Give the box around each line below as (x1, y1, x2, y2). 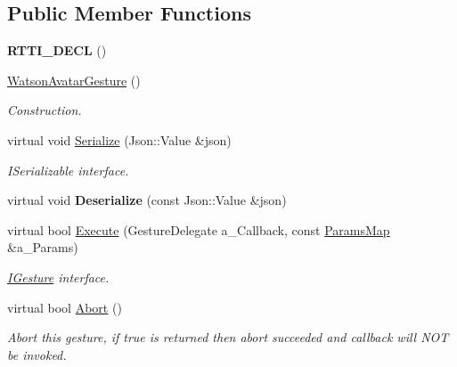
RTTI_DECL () (7, 41, 107, 60)
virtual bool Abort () (7, 298, 122, 316)
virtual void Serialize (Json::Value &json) (7, 130, 232, 149)
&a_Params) (7, 238, 78, 257)
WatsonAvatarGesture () (7, 70, 141, 89)
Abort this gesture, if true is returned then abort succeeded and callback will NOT (7, 328, 449, 347)
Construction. (7, 101, 82, 119)
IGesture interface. (7, 267, 110, 286)
